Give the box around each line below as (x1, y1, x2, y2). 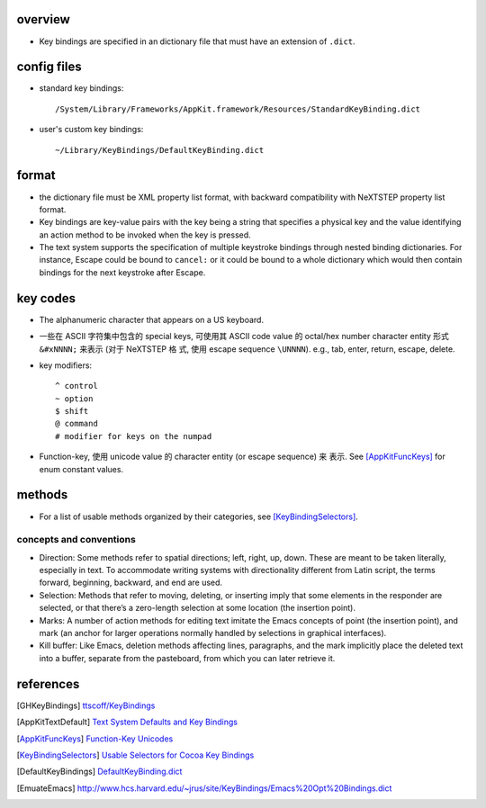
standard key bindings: (39, 83, 124, 94)
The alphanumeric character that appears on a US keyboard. (39, 314, 265, 325)
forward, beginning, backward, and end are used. (39, 577, 223, 588)
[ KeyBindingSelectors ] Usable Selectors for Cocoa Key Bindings (16, 750, 255, 760)
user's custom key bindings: (39, 124, 144, 135)
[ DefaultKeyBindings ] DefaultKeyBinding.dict (16, 766, 183, 777)
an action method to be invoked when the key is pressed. (39, 229, 251, 240)
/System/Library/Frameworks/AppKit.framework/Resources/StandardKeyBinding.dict (55, 103, 421, 114)
